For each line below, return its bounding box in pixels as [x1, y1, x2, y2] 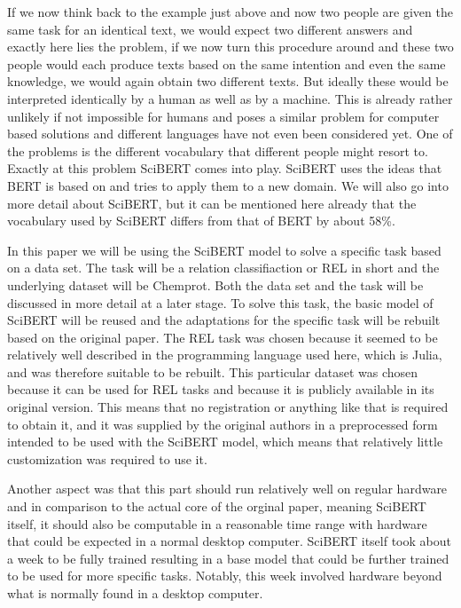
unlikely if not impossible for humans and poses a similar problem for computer [7, 107, 440, 125]
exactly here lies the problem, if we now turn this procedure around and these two [7, 37, 454, 56]
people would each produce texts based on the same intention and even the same [7, 54, 446, 73]
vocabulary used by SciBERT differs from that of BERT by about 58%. [7, 211, 395, 230]
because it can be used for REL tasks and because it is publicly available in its [7, 380, 434, 399]
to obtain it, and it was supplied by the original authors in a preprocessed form [7, 415, 438, 433]
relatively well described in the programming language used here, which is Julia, [7, 345, 442, 364]
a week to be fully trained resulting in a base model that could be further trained [7, 549, 449, 567]
